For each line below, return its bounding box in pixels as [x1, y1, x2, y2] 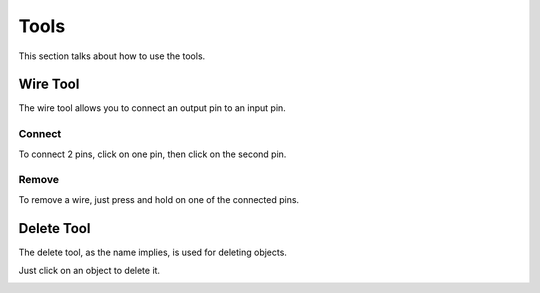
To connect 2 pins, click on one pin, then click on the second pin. [18, 148, 287, 160]
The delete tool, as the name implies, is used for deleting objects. [18, 246, 287, 258]
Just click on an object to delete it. [18, 265, 160, 277]
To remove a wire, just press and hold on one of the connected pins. [18, 193, 300, 205]
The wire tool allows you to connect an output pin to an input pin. [18, 102, 287, 114]
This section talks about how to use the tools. [18, 50, 206, 62]
